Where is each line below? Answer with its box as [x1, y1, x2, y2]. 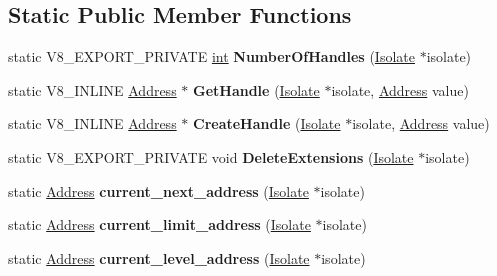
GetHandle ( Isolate [193, 79, 320, 100]
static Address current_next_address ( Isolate [8, 180, 309, 201]
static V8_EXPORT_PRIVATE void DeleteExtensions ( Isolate [8, 146, 414, 167]
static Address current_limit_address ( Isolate [8, 214, 311, 235]
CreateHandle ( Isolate [193, 113, 341, 134]
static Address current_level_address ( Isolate [8, 247, 310, 268]
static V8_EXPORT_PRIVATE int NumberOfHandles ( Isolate [8, 46, 415, 67]
